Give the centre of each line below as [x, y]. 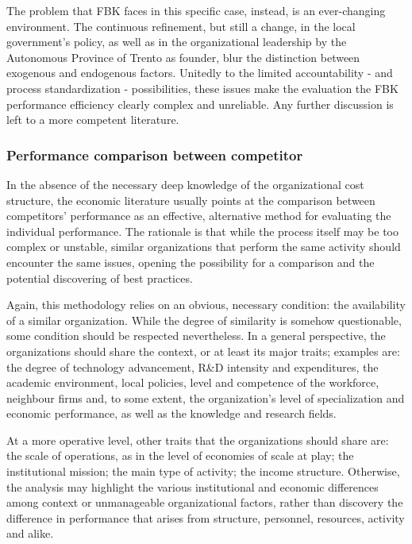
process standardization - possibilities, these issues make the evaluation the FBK [202, 88]
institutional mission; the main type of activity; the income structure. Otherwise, [203, 471]
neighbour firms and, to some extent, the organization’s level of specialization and [206, 397]
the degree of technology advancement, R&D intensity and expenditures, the [193, 367]
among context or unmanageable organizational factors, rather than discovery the [205, 502]
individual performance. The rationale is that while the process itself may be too [202, 231]
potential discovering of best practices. [100, 278]
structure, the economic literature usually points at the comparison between [191, 200]
